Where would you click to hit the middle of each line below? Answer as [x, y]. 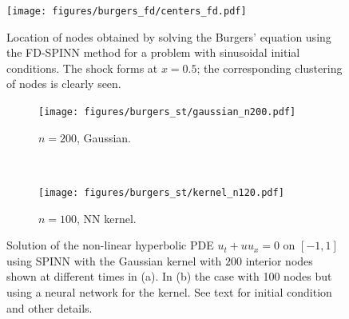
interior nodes [279, 260]
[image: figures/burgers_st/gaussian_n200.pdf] [167, 112]
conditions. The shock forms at [82, 68]
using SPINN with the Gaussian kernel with [114, 260]
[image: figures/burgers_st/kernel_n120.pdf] [161, 192]
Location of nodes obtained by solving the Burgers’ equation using [169, 36]
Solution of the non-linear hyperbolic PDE [110, 245]
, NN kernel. [107, 218]
